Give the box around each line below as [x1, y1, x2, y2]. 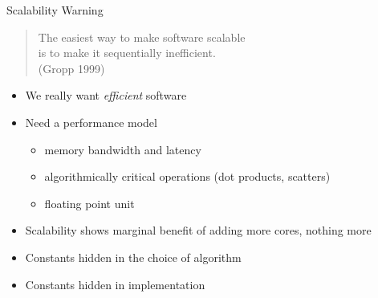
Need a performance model [25, 113, 157, 130]
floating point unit [44, 194, 135, 211]
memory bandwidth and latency [44, 141, 201, 157]
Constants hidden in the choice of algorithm [25, 248, 242, 265]
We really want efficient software [25, 87, 187, 104]
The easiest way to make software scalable [38, 28, 246, 45]
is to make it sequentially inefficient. [38, 44, 216, 61]
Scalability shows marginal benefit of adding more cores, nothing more [25, 222, 372, 239]
